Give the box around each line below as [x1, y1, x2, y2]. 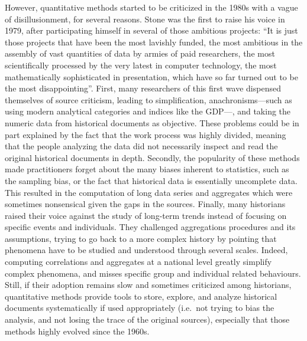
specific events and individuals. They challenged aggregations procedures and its [5, 221, 296, 233]
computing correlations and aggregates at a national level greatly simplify [5, 255, 272, 268]
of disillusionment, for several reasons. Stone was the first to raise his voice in [5, 12, 285, 25]
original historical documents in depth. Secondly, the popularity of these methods [5, 151, 300, 163]
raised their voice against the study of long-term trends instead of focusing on [5, 209, 287, 221]
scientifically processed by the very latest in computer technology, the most [5, 58, 277, 71]
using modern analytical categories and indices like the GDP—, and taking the [5, 105, 291, 117]
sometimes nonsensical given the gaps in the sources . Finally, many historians [5, 198, 286, 210]
